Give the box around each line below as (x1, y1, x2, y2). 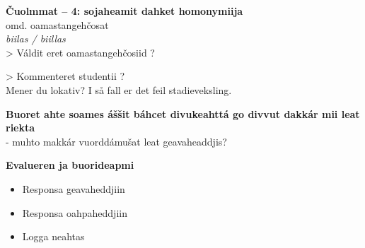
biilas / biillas (6, 31, 66, 46)
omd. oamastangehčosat (6, 17, 109, 32)
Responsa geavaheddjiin (22, 181, 125, 196)
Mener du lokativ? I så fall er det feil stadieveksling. (6, 82, 232, 97)
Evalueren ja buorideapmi (6, 158, 134, 172)
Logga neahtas (22, 229, 85, 244)
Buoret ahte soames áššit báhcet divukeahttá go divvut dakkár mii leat (6, 106, 360, 121)
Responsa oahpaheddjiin (22, 205, 127, 220)
